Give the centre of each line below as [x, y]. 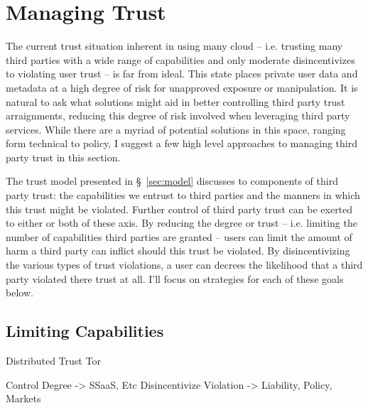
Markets [23, 398]
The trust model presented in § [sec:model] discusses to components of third [172, 181]
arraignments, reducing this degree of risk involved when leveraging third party [178, 116]
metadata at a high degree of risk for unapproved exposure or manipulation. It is [182, 87]
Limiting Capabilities [85, 331]
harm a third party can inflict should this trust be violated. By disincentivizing [178, 251]
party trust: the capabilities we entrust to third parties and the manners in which [183, 195]
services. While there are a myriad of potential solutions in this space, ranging [176, 129]
